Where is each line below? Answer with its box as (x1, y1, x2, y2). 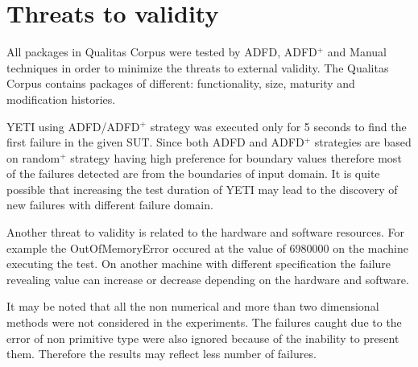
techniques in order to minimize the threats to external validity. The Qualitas (6, 59, 389, 76)
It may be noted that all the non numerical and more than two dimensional (6, 298, 379, 315)
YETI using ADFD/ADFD (6, 118, 140, 134)
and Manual (327, 43, 387, 60)
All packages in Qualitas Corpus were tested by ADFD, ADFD (6, 43, 317, 60)
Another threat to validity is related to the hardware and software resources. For (6, 224, 404, 241)
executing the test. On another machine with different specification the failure (6, 255, 391, 272)
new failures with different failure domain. (6, 196, 213, 213)
